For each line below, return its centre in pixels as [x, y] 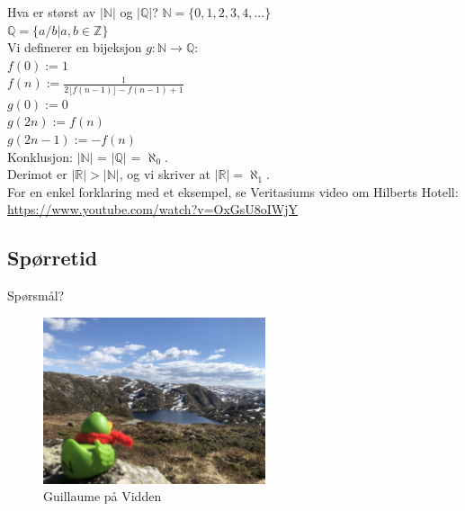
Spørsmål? [36, 296]
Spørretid [53, 258]
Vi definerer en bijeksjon [75, 47]
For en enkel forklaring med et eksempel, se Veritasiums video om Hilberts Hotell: [233, 191]
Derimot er [37, 174]
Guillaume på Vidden [103, 496]
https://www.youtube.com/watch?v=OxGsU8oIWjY [153, 209]
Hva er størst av [52, 12]
